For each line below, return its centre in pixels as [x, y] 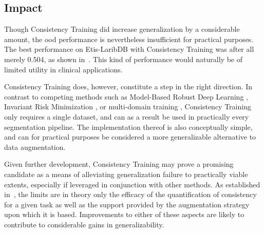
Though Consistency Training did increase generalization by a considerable [122, 29]
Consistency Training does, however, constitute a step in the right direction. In [128, 86]
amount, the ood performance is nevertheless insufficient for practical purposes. [129, 39]
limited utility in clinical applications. [63, 69]
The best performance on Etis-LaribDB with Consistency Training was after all [129, 49]
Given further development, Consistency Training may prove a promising [119, 164]
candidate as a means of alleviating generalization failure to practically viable [126, 174]
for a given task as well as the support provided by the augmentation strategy [127, 204]
